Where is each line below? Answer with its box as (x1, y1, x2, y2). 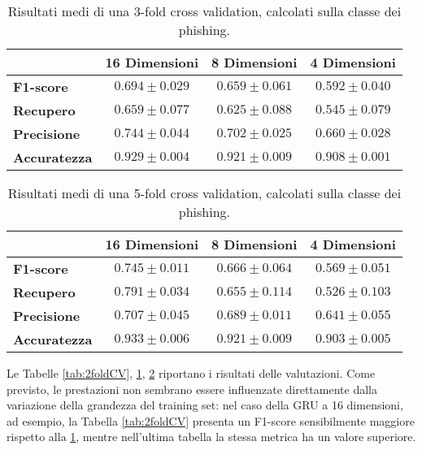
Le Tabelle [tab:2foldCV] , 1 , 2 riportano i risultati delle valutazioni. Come (7, 365, 376, 381)
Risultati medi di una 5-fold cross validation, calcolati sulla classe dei (7, 184, 402, 202)
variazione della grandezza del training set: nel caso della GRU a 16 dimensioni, (7, 396, 403, 413)
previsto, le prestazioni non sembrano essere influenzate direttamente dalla (7, 380, 377, 397)
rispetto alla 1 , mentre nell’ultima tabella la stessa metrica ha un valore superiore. (7, 428, 416, 445)
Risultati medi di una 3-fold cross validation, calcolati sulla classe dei (7, 2, 402, 20)
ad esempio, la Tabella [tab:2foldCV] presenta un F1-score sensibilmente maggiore (7, 412, 415, 429)
